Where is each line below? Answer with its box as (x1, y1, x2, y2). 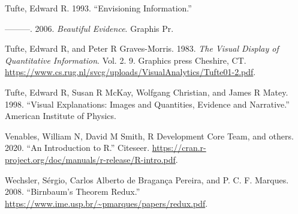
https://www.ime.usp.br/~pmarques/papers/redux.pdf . (5, 197, 208, 209)
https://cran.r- (152, 141, 206, 154)
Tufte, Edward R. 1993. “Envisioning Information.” (5, 2, 192, 14)
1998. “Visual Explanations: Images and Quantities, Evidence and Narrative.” (5, 97, 290, 110)
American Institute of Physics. (5, 109, 116, 122)
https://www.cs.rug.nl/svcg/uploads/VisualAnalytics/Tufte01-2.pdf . (5, 66, 256, 78)
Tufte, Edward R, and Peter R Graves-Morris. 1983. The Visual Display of (5, 42, 279, 55)
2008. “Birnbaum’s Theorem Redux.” (5, 185, 140, 198)
